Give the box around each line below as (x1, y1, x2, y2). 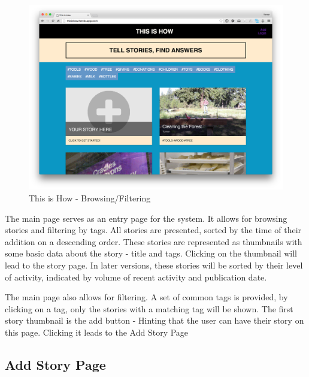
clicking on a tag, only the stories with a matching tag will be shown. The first (5, 302, 293, 315)
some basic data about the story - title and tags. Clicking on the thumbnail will (5, 247, 298, 260)
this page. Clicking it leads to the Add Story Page (5, 326, 189, 338)
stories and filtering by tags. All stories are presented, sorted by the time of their (5, 224, 302, 236)
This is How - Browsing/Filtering (29, 192, 151, 204)
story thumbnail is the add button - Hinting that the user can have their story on (5, 314, 304, 327)
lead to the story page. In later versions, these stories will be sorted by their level (5, 259, 303, 272)
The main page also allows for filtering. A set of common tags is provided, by (5, 291, 288, 303)
